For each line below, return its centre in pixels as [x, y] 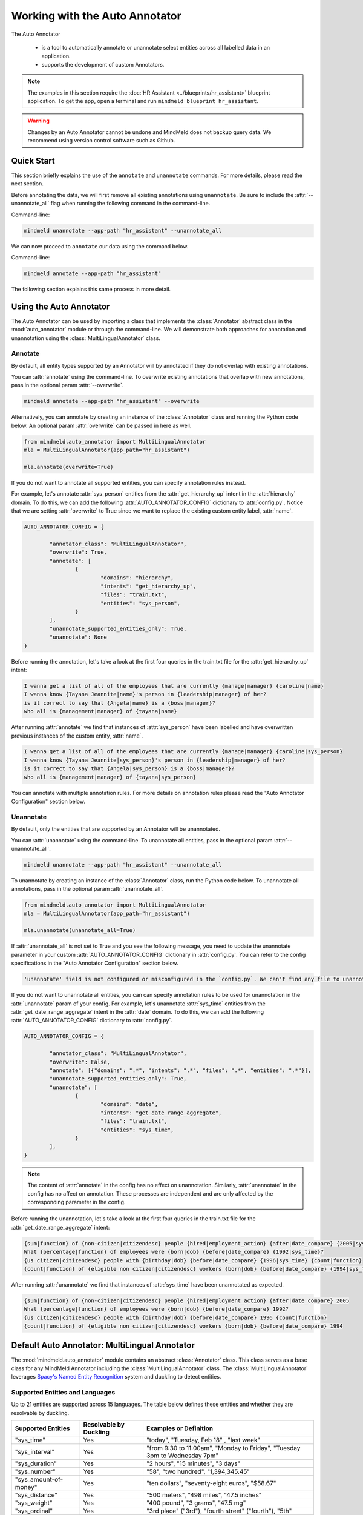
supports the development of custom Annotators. [103, 64]
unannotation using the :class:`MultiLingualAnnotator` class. [86, 338]
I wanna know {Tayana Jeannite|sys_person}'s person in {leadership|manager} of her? [155, 760]
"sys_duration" [36, 1463]
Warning [38, 121]
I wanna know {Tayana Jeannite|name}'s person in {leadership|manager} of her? [145, 694]
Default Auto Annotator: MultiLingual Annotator [103, 1345]
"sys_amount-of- [39, 1480]
